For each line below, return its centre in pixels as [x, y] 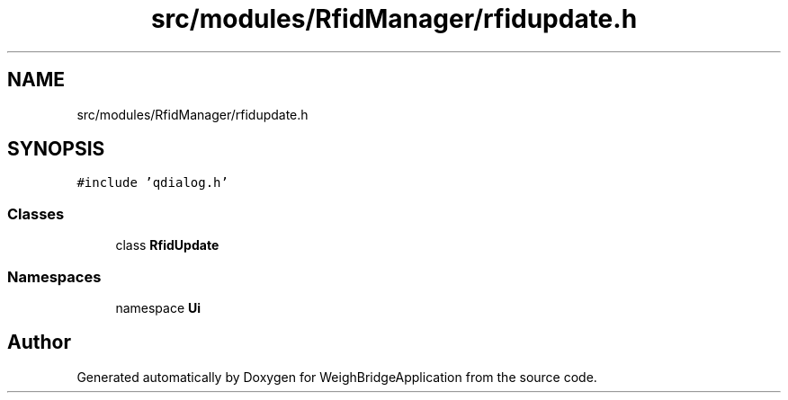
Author [39, 342]
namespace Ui [158, 307]
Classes [36, 213]
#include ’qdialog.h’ [152, 183]
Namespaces [54, 276]
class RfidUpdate [167, 245]
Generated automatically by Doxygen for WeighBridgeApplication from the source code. [337, 377]
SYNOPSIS [56, 149]
